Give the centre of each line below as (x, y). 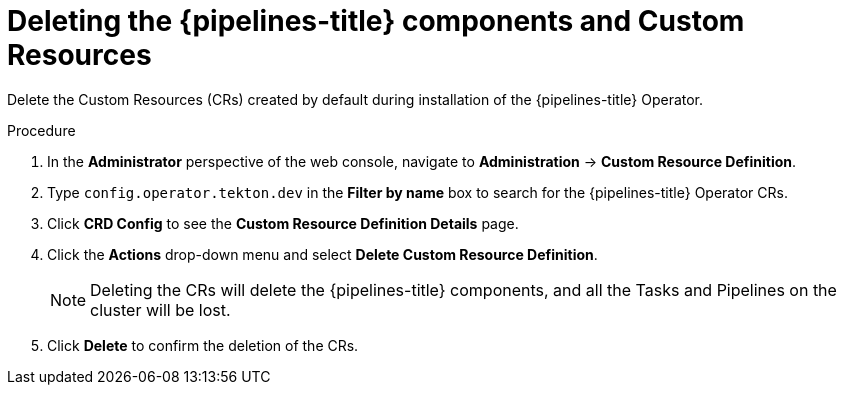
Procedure (41, 130)
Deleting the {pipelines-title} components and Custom (376, 21)
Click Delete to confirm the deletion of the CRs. (203, 345)
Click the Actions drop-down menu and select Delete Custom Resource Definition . (322, 254)
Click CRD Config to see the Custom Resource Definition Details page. (283, 223)
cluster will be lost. (160, 309)
